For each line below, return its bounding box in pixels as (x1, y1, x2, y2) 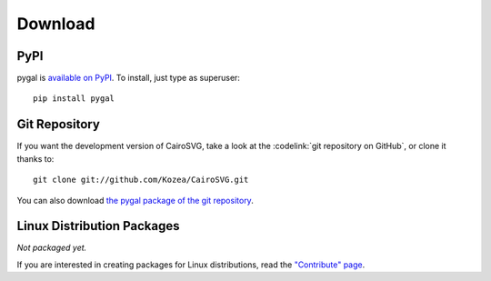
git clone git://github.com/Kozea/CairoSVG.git (33, 175, 249, 186)
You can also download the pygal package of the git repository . (16, 195, 254, 206)
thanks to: (16, 153, 55, 164)
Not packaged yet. (16, 242, 87, 254)
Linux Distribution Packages (16, 218, 180, 234)
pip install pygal (33, 94, 115, 104)
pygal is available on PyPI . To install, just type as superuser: (16, 73, 241, 84)
